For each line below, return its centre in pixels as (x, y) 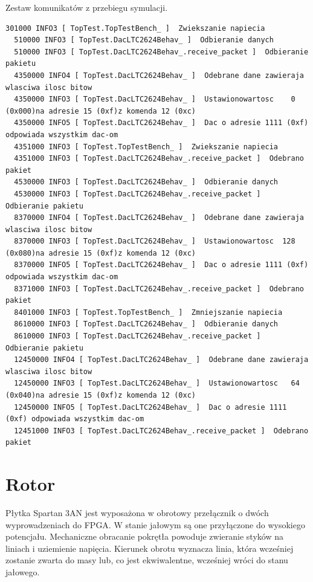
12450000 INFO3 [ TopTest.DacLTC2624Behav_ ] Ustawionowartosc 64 (157, 383)
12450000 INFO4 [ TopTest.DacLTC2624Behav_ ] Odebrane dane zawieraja (161, 360)
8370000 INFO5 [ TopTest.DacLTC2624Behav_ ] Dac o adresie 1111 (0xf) (161, 265)
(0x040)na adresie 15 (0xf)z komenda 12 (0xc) (101, 395)
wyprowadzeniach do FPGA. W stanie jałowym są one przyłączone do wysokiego (155, 524)
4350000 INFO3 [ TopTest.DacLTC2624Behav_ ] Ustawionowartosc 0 (155, 99)
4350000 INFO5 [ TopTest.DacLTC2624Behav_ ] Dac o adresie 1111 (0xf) (161, 123)
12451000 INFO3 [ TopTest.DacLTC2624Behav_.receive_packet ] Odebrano (161, 431)
